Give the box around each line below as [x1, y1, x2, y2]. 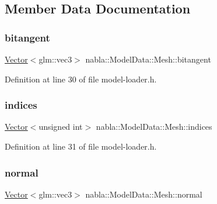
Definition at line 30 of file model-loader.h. [5, 72, 157, 85]
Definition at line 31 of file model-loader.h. [5, 140, 157, 152]
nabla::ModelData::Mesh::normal [85, 188, 202, 200]
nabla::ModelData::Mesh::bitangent [85, 53, 211, 65]
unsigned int [38, 120, 83, 133]
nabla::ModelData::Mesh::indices [96, 120, 212, 133]
